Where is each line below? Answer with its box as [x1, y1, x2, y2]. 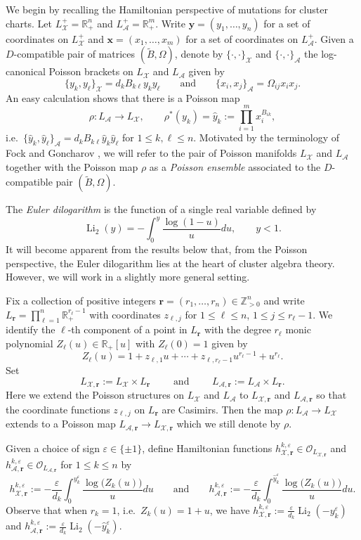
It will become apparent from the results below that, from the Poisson [6, 242, 308, 257]
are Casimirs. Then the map [162, 401, 283, 416]
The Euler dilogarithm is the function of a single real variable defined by [6, 202, 317, 217]
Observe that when [6, 502, 88, 517]
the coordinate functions [6, 401, 110, 416]
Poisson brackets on [48, 64, 133, 79]
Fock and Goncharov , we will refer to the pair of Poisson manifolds [6, 146, 297, 160]
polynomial [6, 335, 53, 350]
